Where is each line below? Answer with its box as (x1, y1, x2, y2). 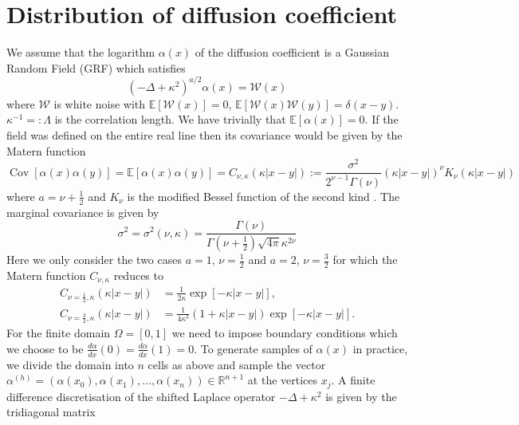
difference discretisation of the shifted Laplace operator (6, 388, 276, 404)
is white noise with (53, 95, 146, 112)
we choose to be (6, 340, 84, 356)
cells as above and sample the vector (147, 356, 326, 372)
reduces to (113, 266, 163, 283)
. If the (364, 111, 399, 128)
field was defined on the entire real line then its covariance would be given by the (6, 127, 403, 143)
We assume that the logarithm (6, 44, 155, 61)
